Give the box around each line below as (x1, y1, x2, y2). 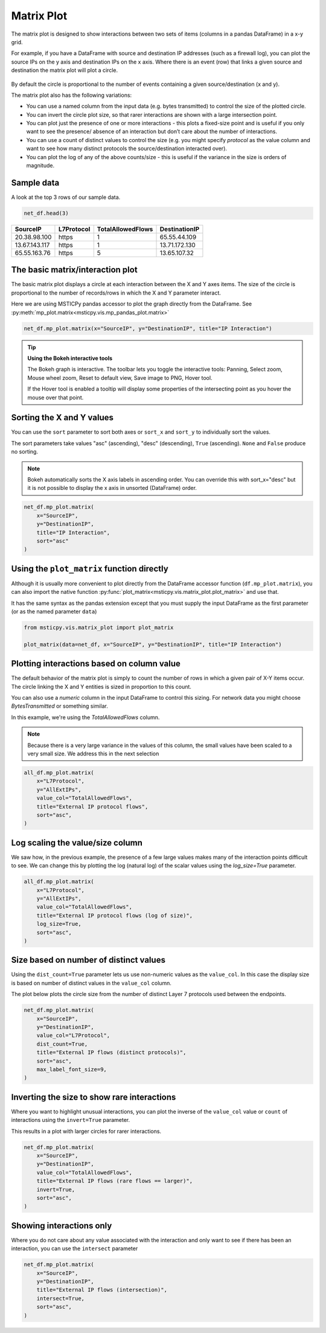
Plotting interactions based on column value (11, 659, 181, 669)
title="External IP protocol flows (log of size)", (36, 912, 193, 919)
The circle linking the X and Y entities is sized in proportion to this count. (11, 683, 191, 690)
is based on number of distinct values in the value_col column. (11, 979, 172, 986)
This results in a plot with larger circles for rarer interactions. (11, 1127, 162, 1135)
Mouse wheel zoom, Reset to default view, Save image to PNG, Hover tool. (27, 374, 213, 381)
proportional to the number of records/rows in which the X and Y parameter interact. (11, 289, 222, 296)
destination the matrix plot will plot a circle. (11, 67, 118, 74)
